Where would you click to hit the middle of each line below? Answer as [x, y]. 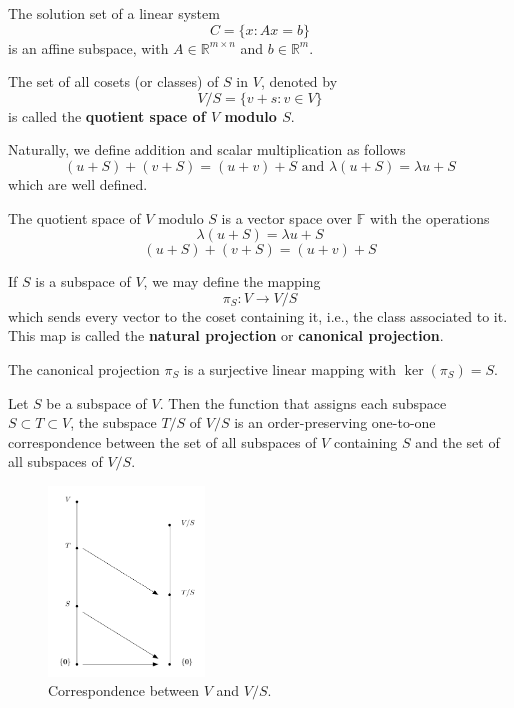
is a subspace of [83, 281]
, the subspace [113, 422]
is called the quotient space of [107, 115]
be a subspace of [96, 402]
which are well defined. [78, 183]
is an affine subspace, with [88, 47]
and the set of [457, 441]
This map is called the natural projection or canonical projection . [226, 335]
